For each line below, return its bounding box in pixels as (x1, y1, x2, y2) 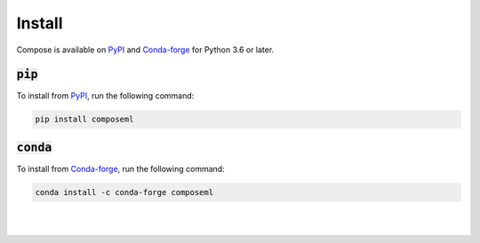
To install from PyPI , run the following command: (16, 90, 195, 101)
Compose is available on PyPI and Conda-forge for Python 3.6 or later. (16, 44, 275, 55)
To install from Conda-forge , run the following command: (16, 163, 226, 174)
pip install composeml (35, 114, 134, 124)
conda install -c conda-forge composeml (35, 187, 213, 197)
